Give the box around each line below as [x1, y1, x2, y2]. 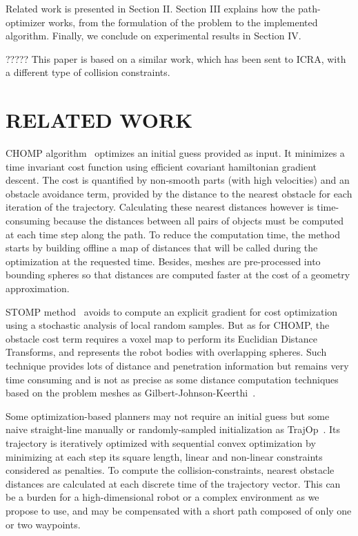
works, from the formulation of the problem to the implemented [48, 15, 318, 29]
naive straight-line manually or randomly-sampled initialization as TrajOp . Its [6, 422, 341, 437]
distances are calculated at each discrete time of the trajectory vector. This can [6, 476, 341, 490]
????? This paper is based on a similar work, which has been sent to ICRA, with [6, 51, 346, 66]
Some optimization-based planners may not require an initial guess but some [6, 408, 330, 423]
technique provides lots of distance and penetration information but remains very [6, 358, 349, 372]
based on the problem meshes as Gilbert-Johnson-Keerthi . [6, 385, 256, 400]
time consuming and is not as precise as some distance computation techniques [6, 372, 339, 386]
